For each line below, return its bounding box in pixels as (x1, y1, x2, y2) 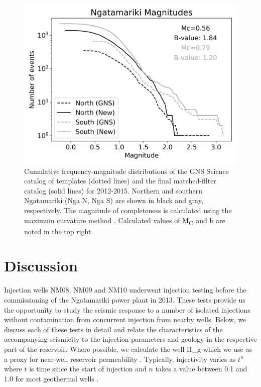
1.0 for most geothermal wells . (4, 373, 99, 383)
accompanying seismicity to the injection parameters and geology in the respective (4, 334, 257, 344)
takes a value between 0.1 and (155, 363, 247, 374)
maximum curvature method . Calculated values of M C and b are (24, 215, 225, 227)
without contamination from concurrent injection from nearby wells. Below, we (4, 314, 246, 325)
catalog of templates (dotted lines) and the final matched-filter (24, 175, 216, 186)
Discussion (4, 255, 78, 276)
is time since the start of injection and (29, 363, 147, 374)
